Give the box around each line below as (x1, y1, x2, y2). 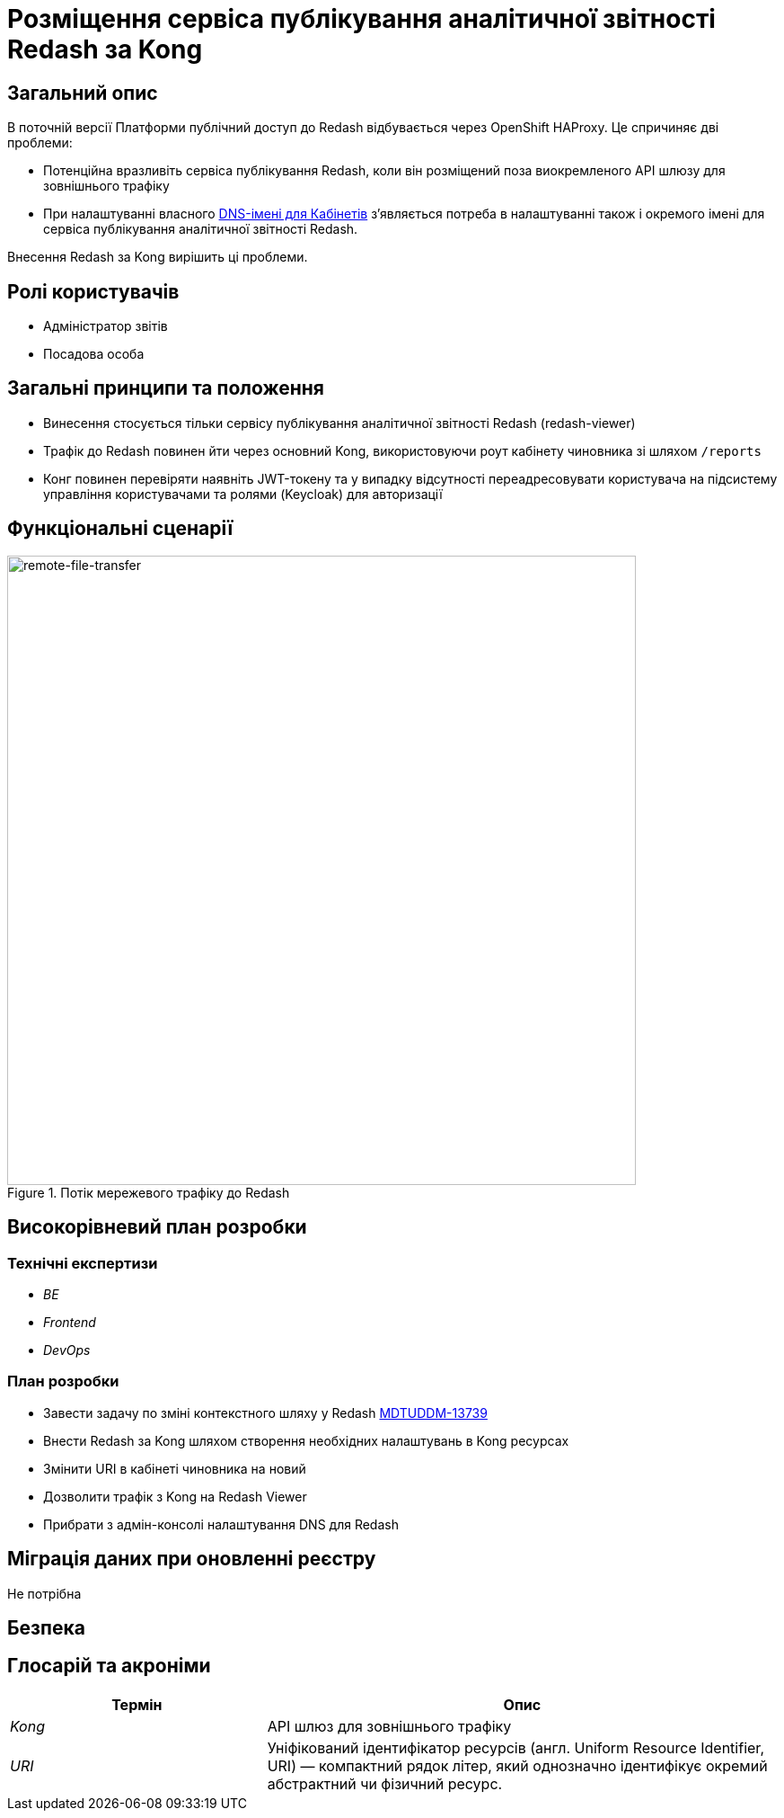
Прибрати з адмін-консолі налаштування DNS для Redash (43, 1516, 399, 1532)
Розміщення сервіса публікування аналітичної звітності (7, 4, 716, 34)
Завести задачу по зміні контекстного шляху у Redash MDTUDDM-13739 (43, 1404, 488, 1421)
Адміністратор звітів (43, 318, 168, 334)
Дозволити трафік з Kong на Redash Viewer (43, 1488, 307, 1504)
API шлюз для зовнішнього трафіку (267, 1716, 512, 1735)
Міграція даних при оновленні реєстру (7, 1547, 376, 1571)
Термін (111, 1695, 163, 1714)
